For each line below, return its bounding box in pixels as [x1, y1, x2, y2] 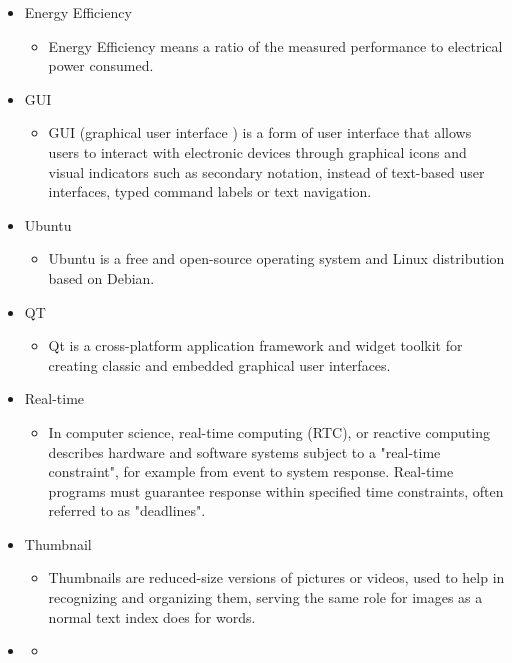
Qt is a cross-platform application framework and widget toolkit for [48, 335, 463, 356]
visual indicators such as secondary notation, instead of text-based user [48, 161, 485, 182]
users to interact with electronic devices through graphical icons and [48, 141, 467, 162]
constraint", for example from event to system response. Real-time [48, 461, 454, 482]
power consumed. [48, 55, 154, 76]
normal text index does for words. [48, 606, 256, 627]
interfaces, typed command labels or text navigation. [48, 181, 372, 202]
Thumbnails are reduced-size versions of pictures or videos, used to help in [48, 567, 505, 588]
